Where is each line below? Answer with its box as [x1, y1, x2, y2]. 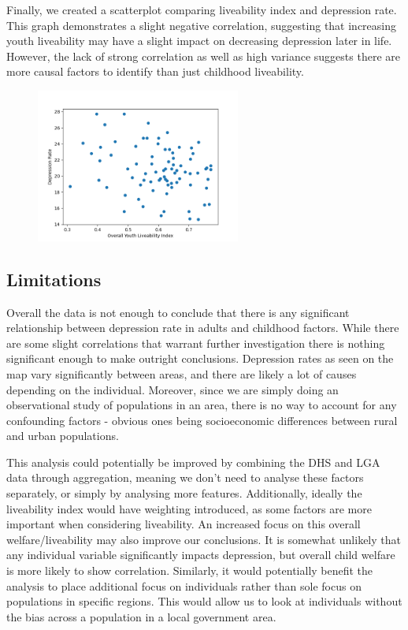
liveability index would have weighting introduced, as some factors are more [6, 500, 372, 516]
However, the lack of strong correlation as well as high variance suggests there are [6, 47, 400, 64]
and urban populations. [6, 427, 119, 444]
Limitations [6, 267, 102, 291]
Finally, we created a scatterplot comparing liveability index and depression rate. [6, 2, 397, 17]
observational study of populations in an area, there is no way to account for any [6, 397, 397, 413]
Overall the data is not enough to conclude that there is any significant [6, 304, 350, 320]
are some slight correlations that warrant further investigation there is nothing [6, 334, 385, 351]
